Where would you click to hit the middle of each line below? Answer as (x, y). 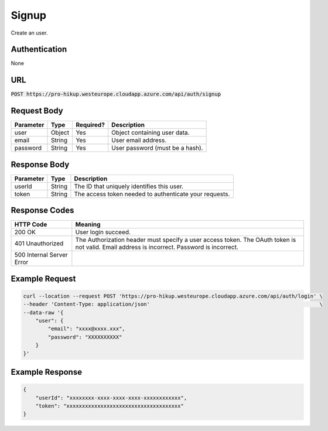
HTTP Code (31, 224)
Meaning (88, 224)
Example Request (43, 278)
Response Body (40, 164)
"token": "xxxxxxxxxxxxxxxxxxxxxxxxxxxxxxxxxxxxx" (110, 406)
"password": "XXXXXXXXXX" (85, 337)
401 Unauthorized (39, 244)
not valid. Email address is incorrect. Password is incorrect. (157, 247)
